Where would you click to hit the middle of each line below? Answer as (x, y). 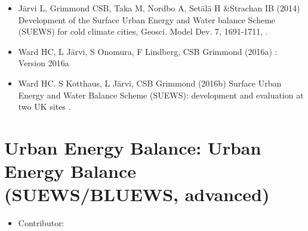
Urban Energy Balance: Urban (133, 147)
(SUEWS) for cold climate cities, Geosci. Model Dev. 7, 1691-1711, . (143, 31)
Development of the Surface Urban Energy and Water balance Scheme (147, 19)
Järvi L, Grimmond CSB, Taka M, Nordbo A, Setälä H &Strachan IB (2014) (159, 8)
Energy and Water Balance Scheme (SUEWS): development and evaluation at (161, 95)
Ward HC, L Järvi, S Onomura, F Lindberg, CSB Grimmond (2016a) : (148, 51)
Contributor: (41, 223)
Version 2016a (44, 63)
